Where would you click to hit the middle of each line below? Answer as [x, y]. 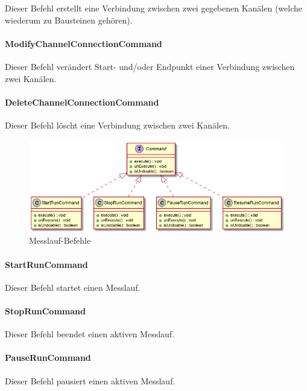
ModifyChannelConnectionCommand [84, 43]
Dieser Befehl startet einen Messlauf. [73, 287]
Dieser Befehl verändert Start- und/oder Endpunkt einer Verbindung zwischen [150, 66]
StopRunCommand [45, 310]
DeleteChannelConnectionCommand [82, 102]
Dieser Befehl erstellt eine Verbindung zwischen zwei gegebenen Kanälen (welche [154, 8]
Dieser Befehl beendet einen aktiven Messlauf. [90, 334]
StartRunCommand [46, 264]
